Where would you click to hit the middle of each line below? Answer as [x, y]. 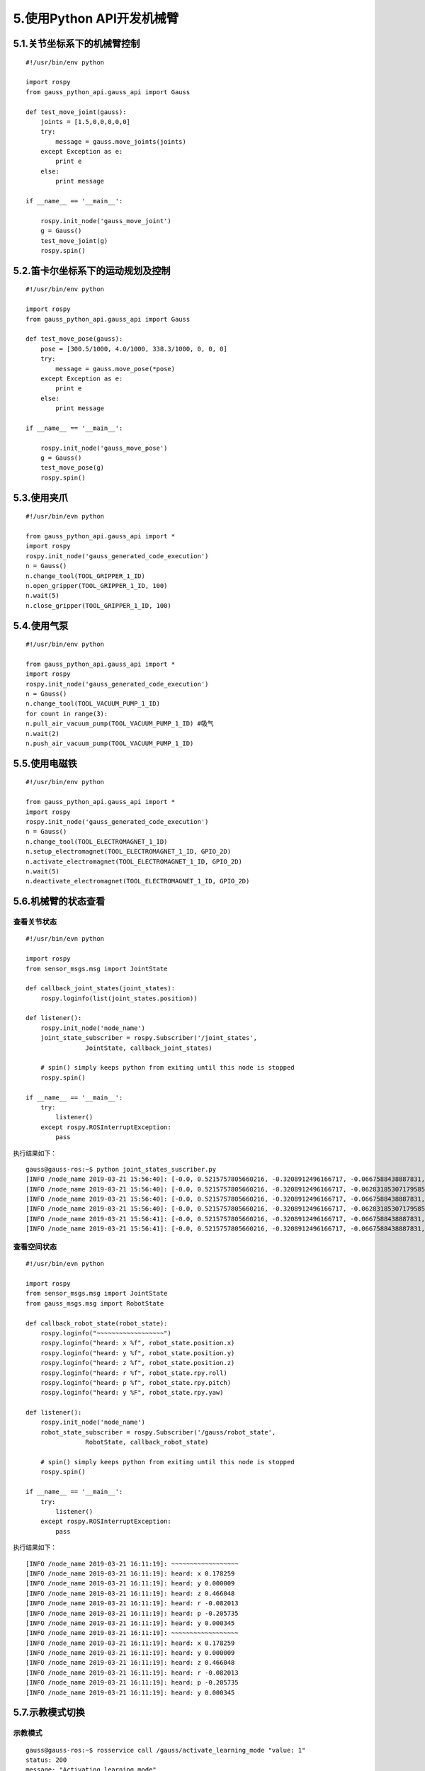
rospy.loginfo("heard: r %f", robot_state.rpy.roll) [134, 1373]
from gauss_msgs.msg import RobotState [95, 1303]
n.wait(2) [42, 734]
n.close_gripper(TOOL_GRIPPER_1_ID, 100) [98, 605]
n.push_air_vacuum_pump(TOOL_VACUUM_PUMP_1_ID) [110, 743]
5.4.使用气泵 [41, 626]
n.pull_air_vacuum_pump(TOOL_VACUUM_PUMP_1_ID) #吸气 [120, 724]
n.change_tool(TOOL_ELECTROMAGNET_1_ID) [97, 842]
